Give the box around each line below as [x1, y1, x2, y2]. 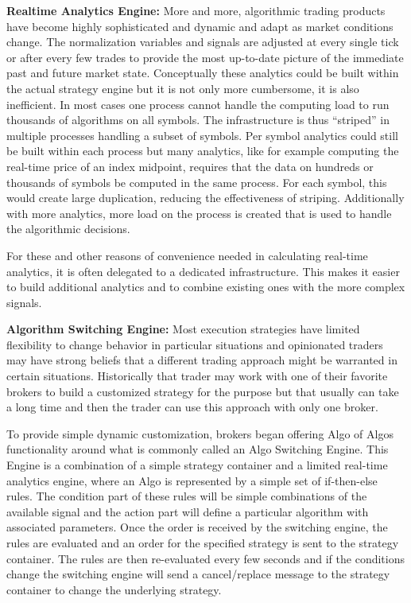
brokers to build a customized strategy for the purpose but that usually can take [6, 383, 399, 399]
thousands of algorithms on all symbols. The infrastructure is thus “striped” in [6, 111, 390, 128]
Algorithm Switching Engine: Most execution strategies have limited [6, 321, 360, 337]
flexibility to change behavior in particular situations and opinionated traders [6, 336, 383, 352]
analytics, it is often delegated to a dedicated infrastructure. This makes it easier [6, 263, 400, 279]
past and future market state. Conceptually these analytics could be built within [6, 64, 399, 81]
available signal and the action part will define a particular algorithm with [6, 503, 369, 519]
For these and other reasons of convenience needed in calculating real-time [6, 247, 368, 263]
